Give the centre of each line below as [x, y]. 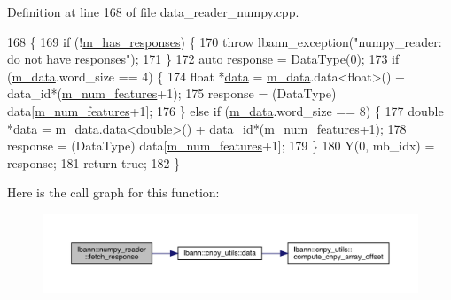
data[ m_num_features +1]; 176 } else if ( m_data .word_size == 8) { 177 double [225, 110]
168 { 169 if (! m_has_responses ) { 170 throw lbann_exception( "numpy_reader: [225, 41]
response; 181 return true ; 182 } [94, 162]
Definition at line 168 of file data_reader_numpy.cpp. [153, 12]
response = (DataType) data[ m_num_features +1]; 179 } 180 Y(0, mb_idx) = [221, 146]
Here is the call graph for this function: [113, 192]
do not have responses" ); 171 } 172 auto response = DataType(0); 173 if [203, 59]
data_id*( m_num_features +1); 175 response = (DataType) [172, 93]
